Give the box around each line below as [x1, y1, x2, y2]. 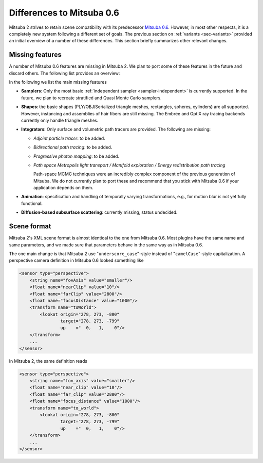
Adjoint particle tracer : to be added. [33, 135, 106, 141]
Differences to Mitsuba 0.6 [9, 7, 119, 18]
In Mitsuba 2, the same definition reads [9, 358, 88, 364]
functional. [21, 200, 43, 206]
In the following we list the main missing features [9, 79, 107, 85]
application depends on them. [33, 185, 94, 191]
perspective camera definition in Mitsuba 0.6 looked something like [9, 258, 144, 263]
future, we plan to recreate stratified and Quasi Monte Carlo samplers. [21, 95, 162, 101]
